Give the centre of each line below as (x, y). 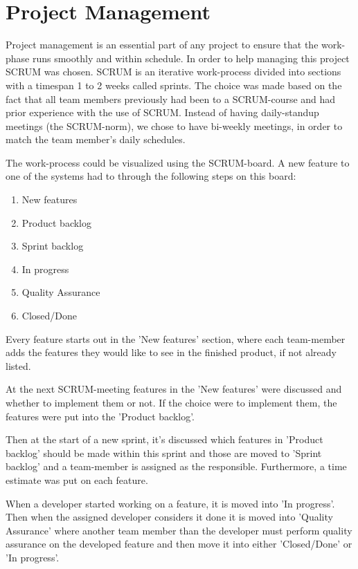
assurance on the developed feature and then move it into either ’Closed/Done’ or (179, 544)
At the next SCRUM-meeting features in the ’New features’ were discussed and (174, 389)
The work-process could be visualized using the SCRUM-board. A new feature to (178, 162)
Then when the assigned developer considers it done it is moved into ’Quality (169, 517)
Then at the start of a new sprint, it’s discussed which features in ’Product (164, 439)
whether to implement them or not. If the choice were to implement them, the (171, 402)
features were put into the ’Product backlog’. (100, 416)
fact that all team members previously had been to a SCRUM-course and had (171, 99)
